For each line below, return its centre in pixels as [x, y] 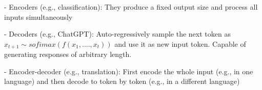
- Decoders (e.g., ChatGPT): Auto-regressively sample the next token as [117, 34]
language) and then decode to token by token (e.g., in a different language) [122, 81]
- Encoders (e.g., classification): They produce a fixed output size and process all [131, 7]
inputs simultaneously [38, 17]
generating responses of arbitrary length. [68, 54]
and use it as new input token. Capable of [180, 43]
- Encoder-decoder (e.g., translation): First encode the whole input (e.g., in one [129, 71]
